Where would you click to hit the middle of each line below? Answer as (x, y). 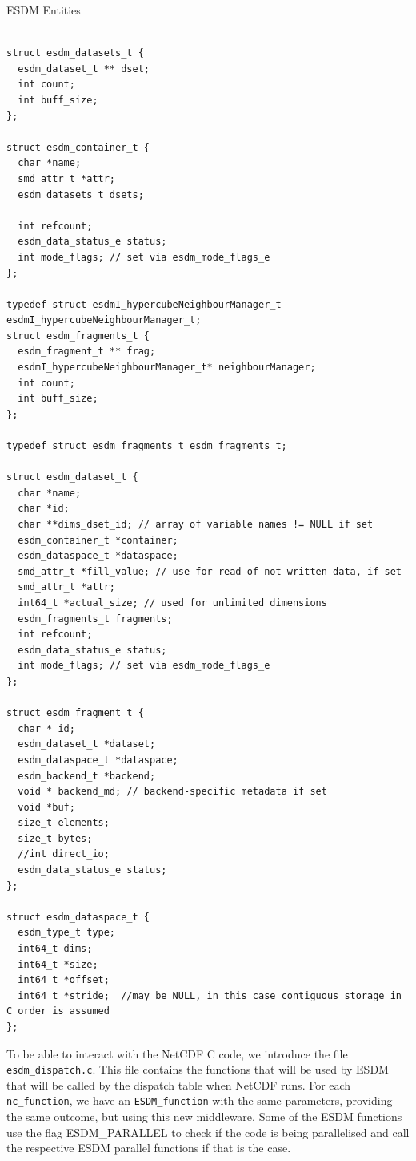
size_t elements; (64, 823)
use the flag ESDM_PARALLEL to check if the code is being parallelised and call (208, 1132)
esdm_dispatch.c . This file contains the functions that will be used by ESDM (198, 1069)
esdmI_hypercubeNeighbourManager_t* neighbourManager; (167, 368)
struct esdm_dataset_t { (72, 477)
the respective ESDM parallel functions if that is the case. (149, 1148)
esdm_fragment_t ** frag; (87, 352)
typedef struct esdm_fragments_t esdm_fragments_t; (147, 446)
